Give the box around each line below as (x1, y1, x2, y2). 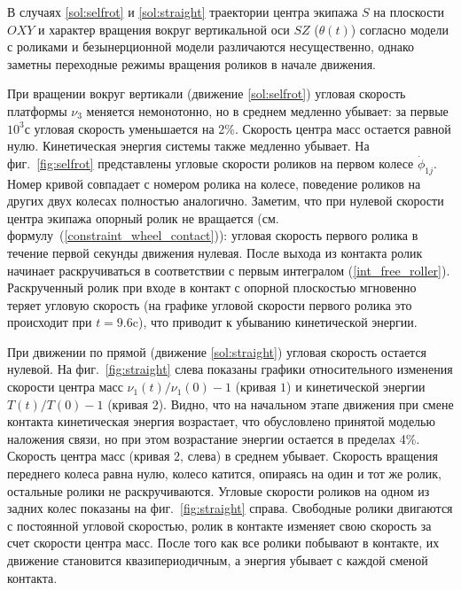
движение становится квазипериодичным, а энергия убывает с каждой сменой (7, 551, 428, 570)
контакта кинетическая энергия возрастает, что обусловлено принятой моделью (7, 412, 435, 431)
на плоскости (373, 3, 445, 20)
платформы (7, 101, 67, 120)
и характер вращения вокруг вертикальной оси (38, 19, 290, 38)
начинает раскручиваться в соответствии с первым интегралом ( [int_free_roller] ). (7, 260, 450, 279)
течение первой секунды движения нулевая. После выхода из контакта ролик (7, 243, 423, 261)
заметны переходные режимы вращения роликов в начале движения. (7, 54, 376, 73)
